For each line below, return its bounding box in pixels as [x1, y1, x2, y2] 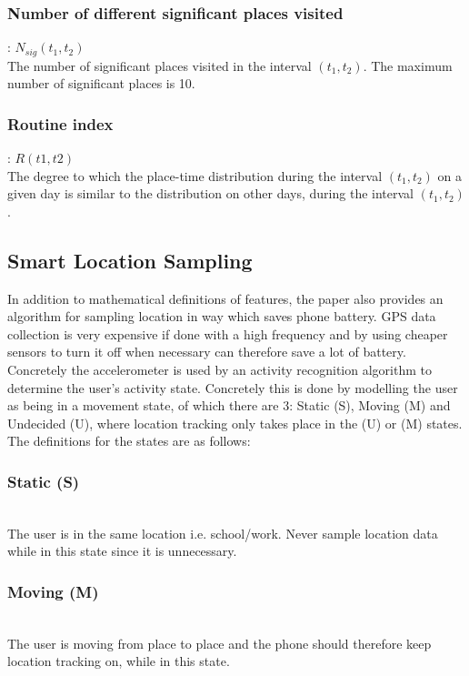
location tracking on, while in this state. [7, 651, 230, 671]
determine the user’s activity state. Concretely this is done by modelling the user [7, 378, 458, 397]
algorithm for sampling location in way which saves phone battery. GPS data [7, 307, 436, 326]
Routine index [7, 112, 114, 135]
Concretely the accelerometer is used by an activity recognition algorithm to [7, 360, 432, 379]
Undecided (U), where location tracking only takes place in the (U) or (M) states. [7, 413, 463, 432]
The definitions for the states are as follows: [7, 431, 251, 450]
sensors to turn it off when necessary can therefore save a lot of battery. [7, 342, 406, 361]
